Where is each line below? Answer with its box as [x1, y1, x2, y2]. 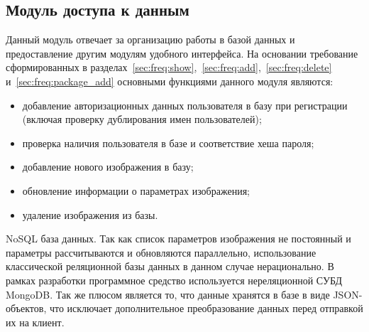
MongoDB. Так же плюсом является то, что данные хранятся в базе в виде [6, 287, 330, 301]
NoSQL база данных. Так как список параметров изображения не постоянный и [6, 231, 351, 246]
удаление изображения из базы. [22, 207, 158, 222]
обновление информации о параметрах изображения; [22, 183, 250, 198]
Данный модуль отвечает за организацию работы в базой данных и [6, 32, 295, 47]
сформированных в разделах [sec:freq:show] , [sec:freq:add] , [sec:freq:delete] [6, 60, 332, 75]
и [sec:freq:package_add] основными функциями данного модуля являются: [6, 73, 334, 88]
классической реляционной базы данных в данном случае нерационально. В [6, 259, 334, 274]
